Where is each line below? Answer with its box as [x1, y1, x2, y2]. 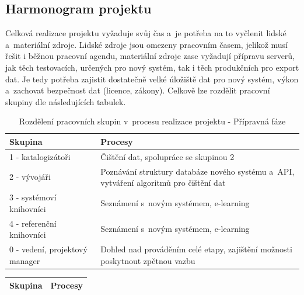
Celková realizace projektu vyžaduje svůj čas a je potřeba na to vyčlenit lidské [5, 27, 286, 39]
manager [9, 254, 40, 266]
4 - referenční [9, 217, 57, 229]
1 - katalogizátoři [9, 150, 71, 162]
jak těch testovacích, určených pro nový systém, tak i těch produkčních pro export [5, 61, 299, 73]
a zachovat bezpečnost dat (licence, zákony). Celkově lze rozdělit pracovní [5, 84, 270, 96]
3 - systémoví [9, 191, 57, 203]
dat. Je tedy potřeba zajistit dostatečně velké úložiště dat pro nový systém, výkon [5, 72, 299, 85]
